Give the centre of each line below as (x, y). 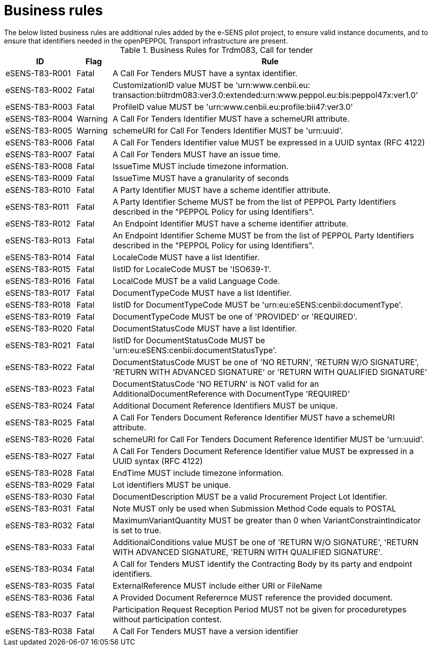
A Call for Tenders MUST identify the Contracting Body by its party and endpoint (262, 564)
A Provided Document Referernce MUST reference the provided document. (253, 597)
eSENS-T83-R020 (39, 328)
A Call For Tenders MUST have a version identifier (205, 631)
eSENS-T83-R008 (39, 166)
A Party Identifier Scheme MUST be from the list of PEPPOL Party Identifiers (254, 202)
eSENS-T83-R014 (38, 257)
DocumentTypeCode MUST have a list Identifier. (202, 293)
